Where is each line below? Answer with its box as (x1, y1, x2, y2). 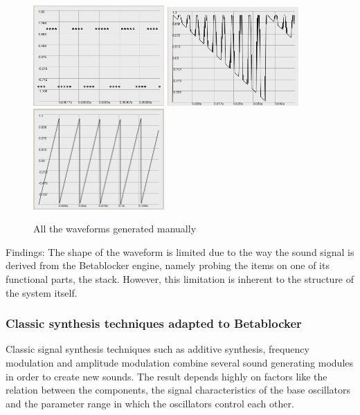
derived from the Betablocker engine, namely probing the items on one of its (6, 258, 330, 273)
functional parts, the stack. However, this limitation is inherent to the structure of (6, 271, 354, 286)
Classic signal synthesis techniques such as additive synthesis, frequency (6, 342, 309, 356)
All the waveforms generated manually (33, 221, 197, 236)
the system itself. (6, 285, 78, 299)
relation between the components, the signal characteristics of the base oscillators (6, 382, 351, 397)
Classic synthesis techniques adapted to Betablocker (6, 315, 302, 332)
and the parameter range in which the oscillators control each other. (6, 396, 294, 410)
